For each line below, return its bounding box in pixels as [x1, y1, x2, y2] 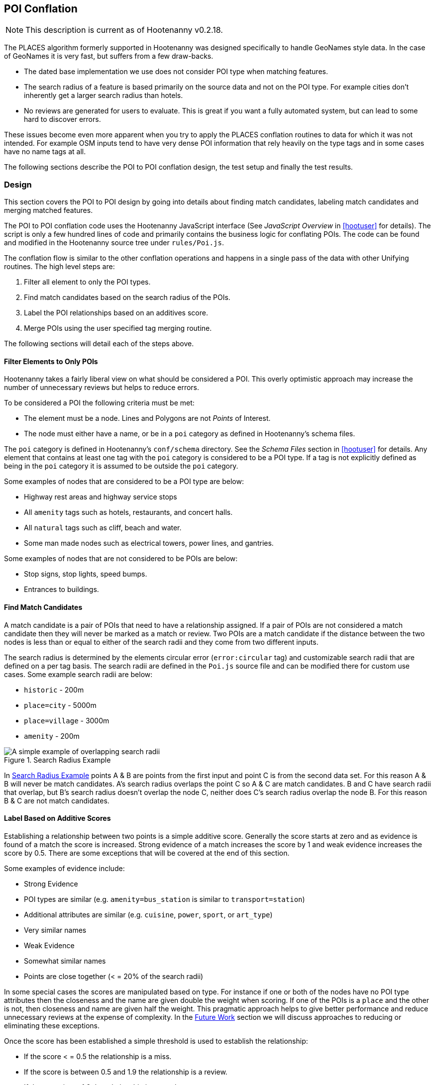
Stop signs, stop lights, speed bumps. [24, 570, 147, 579]
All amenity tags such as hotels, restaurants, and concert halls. [24, 508, 233, 517]
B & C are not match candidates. [4, 796, 109, 805]
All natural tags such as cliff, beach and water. [24, 523, 182, 532]
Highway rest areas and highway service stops [24, 493, 177, 501]
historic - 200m [24, 685, 84, 694]
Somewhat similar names [24, 956, 106, 965]
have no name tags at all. [4, 147, 86, 156]
